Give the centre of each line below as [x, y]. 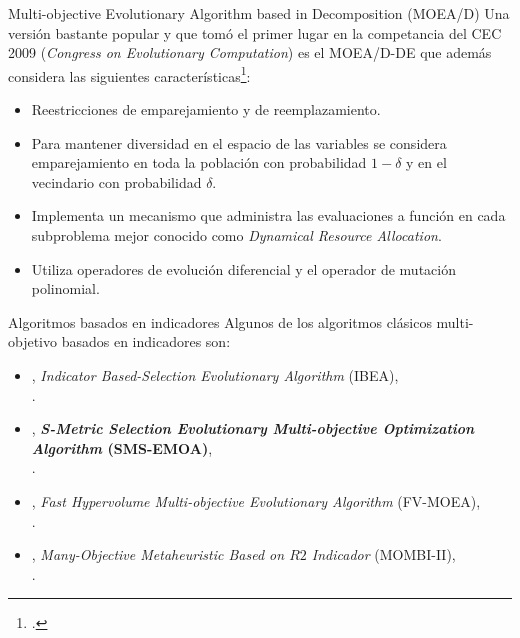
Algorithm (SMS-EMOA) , [122, 447]
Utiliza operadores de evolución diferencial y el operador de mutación [243, 268]
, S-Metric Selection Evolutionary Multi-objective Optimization [253, 428]
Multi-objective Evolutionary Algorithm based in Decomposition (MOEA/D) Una [259, 13]
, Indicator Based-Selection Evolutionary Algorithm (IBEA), [215, 374]
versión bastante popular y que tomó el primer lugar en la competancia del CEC [255, 32]
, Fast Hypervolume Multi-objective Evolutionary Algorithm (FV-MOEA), [256, 500]
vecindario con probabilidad [116, 181]
